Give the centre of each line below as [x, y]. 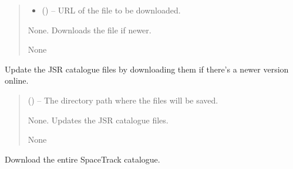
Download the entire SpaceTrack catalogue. [82, 159]
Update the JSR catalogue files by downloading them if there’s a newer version [147, 69]
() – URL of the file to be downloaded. [111, 10]
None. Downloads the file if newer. [90, 30]
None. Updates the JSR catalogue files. [98, 120]
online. [17, 80]
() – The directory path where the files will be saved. [123, 100]
